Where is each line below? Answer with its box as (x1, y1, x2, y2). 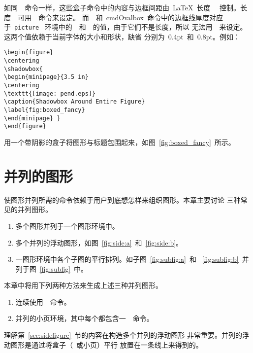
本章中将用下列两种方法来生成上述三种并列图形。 (4, 280, 162, 290)
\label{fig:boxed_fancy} (4, 106, 85, 114)
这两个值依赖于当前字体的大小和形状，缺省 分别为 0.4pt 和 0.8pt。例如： (4, 31, 240, 41)
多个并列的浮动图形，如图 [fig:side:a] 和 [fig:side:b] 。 (15, 237, 183, 247)
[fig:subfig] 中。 (39, 263, 88, 274)
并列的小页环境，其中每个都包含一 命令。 (15, 313, 154, 323)
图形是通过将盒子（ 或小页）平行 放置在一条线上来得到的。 (10, 339, 203, 350)
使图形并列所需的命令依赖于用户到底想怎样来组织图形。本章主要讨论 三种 (4, 194, 241, 205)
